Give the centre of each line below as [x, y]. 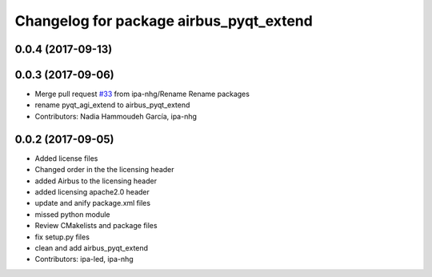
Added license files [66, 158]
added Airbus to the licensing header [96, 181]
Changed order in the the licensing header [105, 170]
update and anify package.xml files [93, 203]
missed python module [73, 214]
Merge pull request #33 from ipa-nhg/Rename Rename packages [142, 94]
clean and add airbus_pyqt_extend [91, 247]
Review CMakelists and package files [96, 226]
